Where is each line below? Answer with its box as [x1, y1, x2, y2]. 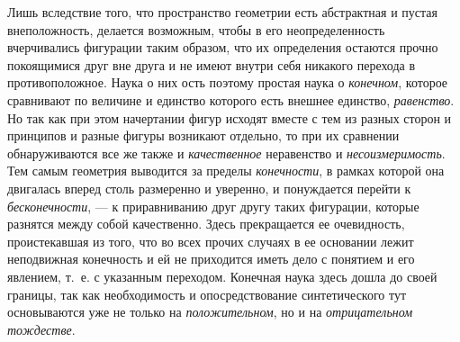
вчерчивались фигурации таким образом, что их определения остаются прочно [7, 38, 438, 57]
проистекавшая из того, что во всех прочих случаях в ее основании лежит [7, 231, 414, 250]
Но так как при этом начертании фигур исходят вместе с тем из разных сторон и [7, 108, 452, 127]
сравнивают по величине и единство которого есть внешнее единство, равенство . [7, 90, 455, 109]
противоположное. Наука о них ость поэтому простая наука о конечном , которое [7, 73, 448, 92]
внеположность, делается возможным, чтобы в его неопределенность [7, 20, 385, 39]
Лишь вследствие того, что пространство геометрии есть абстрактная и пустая [7, 3, 437, 21]
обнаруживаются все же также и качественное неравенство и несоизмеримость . [7, 143, 446, 162]
